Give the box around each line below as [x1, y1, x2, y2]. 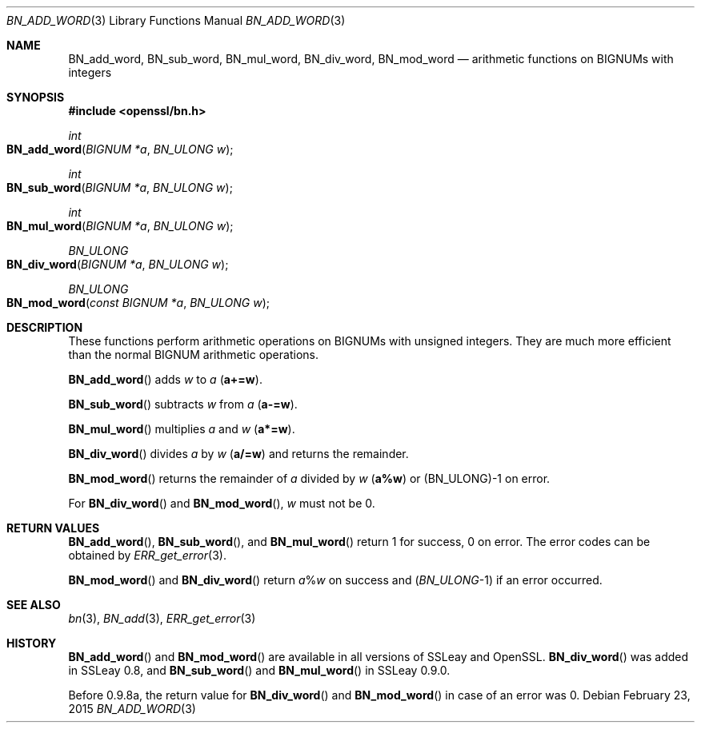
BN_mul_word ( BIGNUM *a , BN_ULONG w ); [6, 219, 234, 233]
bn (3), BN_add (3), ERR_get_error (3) [68, 611, 256, 625]
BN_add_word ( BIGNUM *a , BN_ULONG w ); [6, 142, 234, 156]
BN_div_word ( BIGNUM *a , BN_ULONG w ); [6, 257, 229, 271]
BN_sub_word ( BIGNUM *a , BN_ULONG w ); [6, 181, 233, 194]
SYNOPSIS [6, 90, 65, 104]
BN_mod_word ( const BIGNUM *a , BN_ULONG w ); [6, 296, 270, 309]
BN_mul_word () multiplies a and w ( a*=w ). [68, 422, 295, 436]
